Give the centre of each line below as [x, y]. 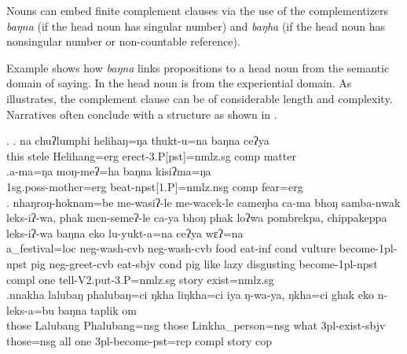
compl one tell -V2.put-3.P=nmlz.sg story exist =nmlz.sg [140, 279]
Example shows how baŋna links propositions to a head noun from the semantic [198, 67]
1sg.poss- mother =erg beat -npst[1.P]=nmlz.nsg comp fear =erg [155, 186]
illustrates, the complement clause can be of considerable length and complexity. [200, 98]
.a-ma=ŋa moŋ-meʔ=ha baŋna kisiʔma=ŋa [109, 171]
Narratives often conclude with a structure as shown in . [142, 114]
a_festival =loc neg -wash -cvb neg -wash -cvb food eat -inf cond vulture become [191, 248]
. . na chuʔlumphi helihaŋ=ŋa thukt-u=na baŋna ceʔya [138, 140]
